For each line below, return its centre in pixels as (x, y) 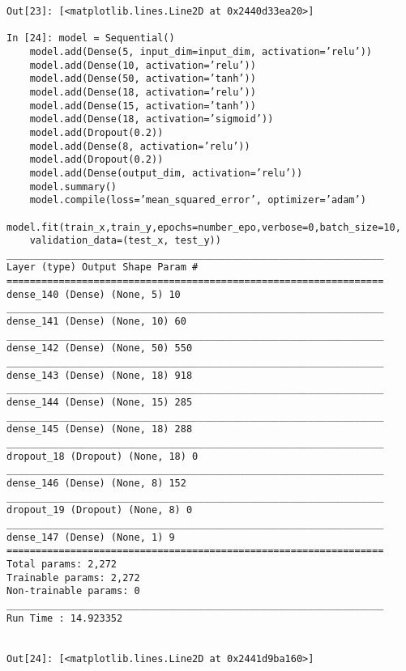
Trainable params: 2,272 (73, 578)
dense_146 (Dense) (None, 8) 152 (96, 483)
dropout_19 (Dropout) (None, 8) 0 (100, 510)
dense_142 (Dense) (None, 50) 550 (100, 348)
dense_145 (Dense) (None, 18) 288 (100, 429)
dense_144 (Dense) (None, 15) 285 (100, 403)
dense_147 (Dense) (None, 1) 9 (91, 537)
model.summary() (73, 187)
